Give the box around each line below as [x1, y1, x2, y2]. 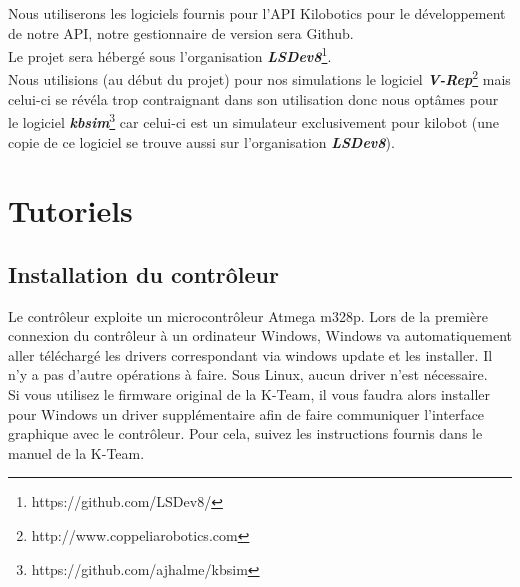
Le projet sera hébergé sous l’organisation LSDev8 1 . [8, 43, 332, 66]
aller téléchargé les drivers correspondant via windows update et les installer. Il [8, 344, 493, 365]
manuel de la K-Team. [8, 442, 145, 463]
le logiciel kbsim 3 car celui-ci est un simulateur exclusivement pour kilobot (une [8, 109, 499, 132]
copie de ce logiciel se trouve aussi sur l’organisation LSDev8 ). [8, 131, 395, 152]
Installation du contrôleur [8, 258, 279, 289]
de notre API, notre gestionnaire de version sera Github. [8, 22, 354, 43]
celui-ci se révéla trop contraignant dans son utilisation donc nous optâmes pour [8, 88, 499, 109]
